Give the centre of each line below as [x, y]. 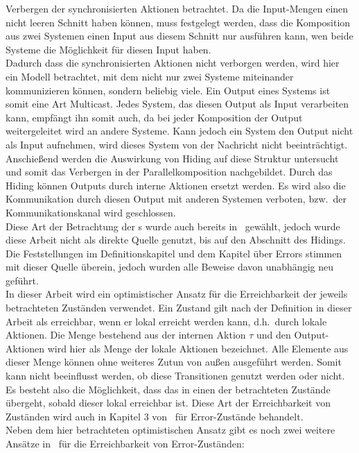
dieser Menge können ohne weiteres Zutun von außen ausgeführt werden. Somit [174, 362]
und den [274, 335]
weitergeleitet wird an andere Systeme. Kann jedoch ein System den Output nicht [179, 131]
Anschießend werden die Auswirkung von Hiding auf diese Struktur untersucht [172, 158]
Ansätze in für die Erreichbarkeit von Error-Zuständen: [125, 443]
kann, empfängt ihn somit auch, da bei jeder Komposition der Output [154, 117]
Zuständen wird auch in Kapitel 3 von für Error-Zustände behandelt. [155, 416]
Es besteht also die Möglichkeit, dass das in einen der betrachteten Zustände [168, 389]
